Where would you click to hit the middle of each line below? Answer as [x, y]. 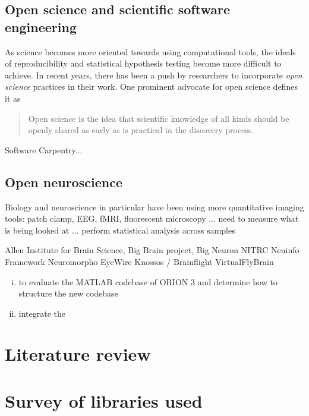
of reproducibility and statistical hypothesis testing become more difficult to [143, 63]
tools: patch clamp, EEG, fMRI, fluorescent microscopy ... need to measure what [152, 218]
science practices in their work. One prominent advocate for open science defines [151, 86]
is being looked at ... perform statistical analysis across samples [120, 230]
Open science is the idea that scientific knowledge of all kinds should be [159, 118]
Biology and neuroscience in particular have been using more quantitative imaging [154, 207]
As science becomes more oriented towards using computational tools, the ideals [150, 51]
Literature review [78, 354]
